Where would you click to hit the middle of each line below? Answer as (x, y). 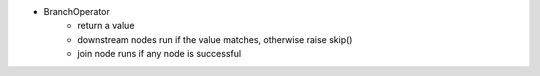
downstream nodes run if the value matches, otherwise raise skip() (215, 39)
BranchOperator (76, 11)
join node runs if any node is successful (159, 54)
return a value (106, 26)
